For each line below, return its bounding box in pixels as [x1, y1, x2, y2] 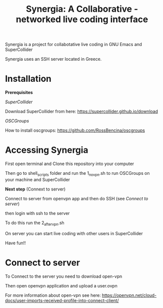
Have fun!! [5, 240, 26, 246]
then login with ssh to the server [5, 210, 70, 216]
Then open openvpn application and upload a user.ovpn [5, 283, 118, 288]
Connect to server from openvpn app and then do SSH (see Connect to [5, 195, 148, 201]
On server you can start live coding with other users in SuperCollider [5, 230, 143, 236]
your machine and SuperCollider [5, 176, 70, 182]
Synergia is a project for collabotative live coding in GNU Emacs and [5, 42, 143, 47]
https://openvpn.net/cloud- [102, 292, 157, 298]
